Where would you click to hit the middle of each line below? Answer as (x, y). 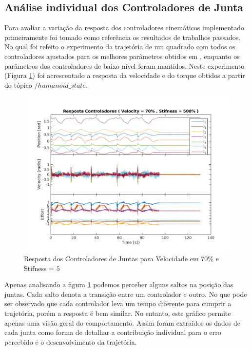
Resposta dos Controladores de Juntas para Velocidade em (111, 258)
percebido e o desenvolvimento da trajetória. (71, 341)
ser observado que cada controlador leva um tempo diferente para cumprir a (118, 303)
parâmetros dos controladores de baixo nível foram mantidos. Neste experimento (125, 66)
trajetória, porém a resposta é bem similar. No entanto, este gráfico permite (118, 313)
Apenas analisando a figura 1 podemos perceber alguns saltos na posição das (119, 284)
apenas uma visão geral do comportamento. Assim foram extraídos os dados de (123, 322)
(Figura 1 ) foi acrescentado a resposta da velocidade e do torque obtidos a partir (125, 75)
